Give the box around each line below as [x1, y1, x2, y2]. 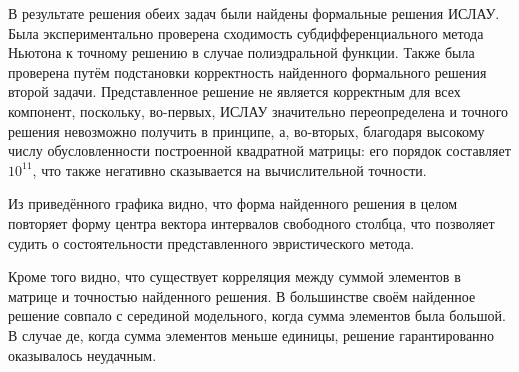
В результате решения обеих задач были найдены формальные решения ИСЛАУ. [8, 3, 500, 23]
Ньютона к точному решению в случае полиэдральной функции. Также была [8, 42, 475, 63]
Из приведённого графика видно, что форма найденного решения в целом [8, 193, 458, 214]
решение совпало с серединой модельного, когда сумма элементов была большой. [8, 305, 506, 326]
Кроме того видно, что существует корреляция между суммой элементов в [8, 266, 461, 287]
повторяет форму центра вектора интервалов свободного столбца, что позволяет [8, 212, 495, 233]
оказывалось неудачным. [8, 344, 157, 365]
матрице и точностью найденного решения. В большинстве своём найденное [8, 285, 476, 306]
